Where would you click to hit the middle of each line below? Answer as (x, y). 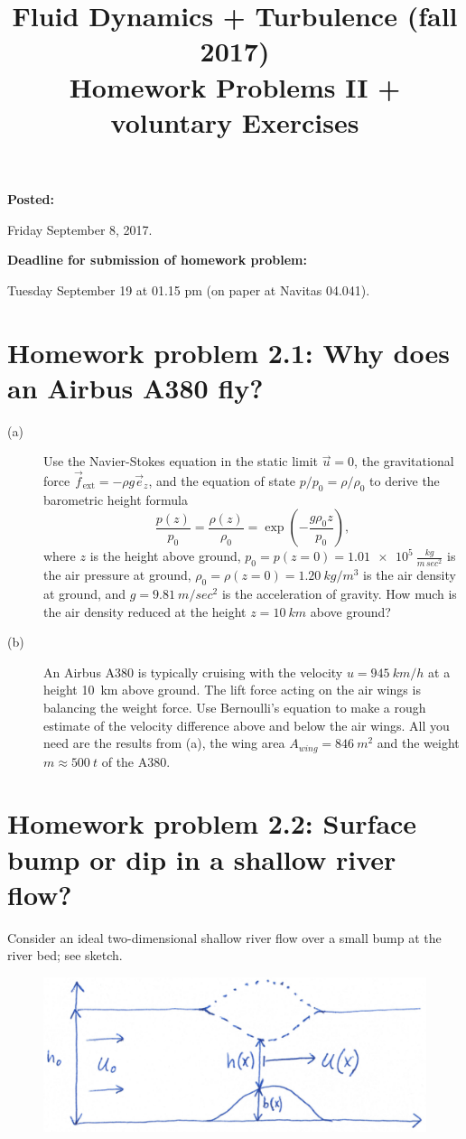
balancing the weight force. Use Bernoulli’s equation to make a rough (235, 707)
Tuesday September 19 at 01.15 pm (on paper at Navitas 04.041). (189, 289)
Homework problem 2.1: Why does (228, 352)
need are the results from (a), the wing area (164, 743)
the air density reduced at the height (145, 611)
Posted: (31, 198)
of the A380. (136, 761)
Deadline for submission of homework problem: (157, 260)
